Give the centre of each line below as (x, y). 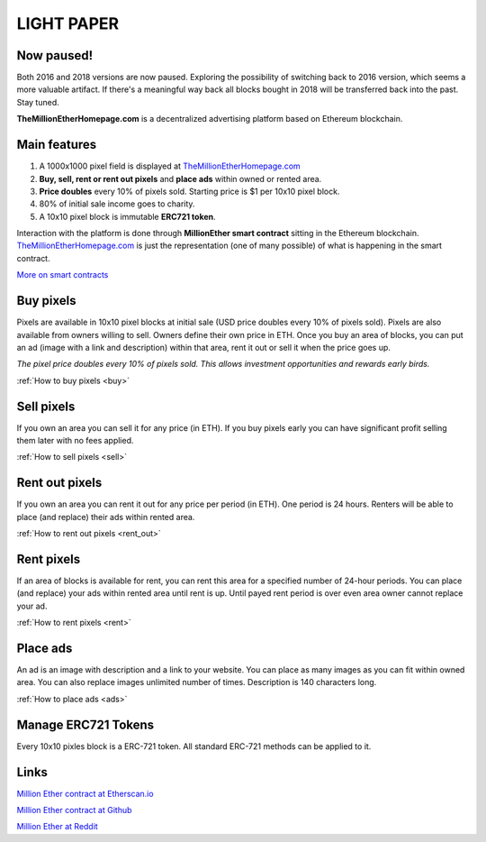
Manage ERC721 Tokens (85, 724)
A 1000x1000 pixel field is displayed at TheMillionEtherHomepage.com (170, 166)
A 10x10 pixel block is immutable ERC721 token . (127, 216)
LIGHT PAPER (68, 23)
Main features (57, 145)
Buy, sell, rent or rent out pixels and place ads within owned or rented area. (180, 178)
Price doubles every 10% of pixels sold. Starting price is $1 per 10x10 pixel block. (189, 191)
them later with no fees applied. (75, 441)
